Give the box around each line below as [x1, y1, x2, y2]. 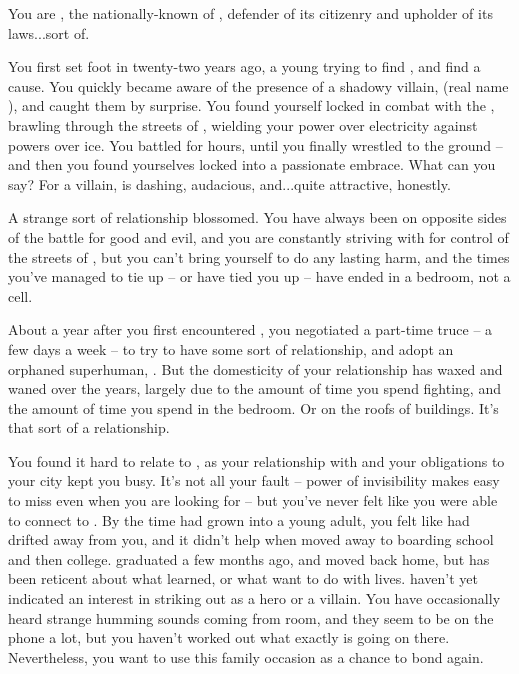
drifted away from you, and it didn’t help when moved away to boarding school [8, 529, 494, 550]
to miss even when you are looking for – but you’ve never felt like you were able [8, 490, 498, 511]
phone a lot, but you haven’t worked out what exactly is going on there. [8, 627, 450, 648]
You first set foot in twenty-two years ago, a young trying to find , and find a [8, 56, 481, 77]
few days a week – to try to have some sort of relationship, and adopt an [8, 338, 454, 359]
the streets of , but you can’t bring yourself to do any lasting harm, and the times [8, 246, 510, 267]
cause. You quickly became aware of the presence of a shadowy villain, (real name [8, 75, 509, 96]
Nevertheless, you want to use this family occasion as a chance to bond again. [8, 646, 484, 667]
